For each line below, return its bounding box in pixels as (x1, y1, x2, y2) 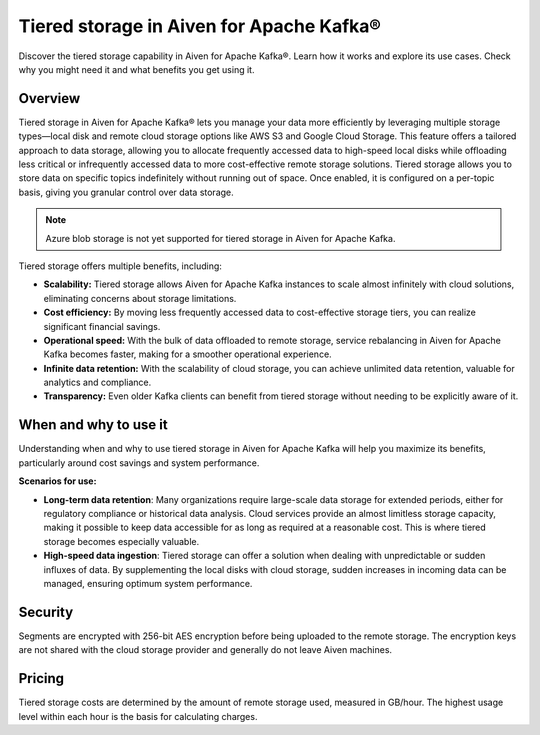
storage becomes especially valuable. (43, 535, 200, 547)
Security (18, 603, 74, 620)
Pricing (18, 670, 65, 687)
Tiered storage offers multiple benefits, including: (18, 260, 222, 272)
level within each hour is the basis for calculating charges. (18, 710, 258, 722)
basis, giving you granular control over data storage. (18, 186, 234, 198)
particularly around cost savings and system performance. (18, 456, 260, 469)
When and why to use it (18, 416, 169, 434)
